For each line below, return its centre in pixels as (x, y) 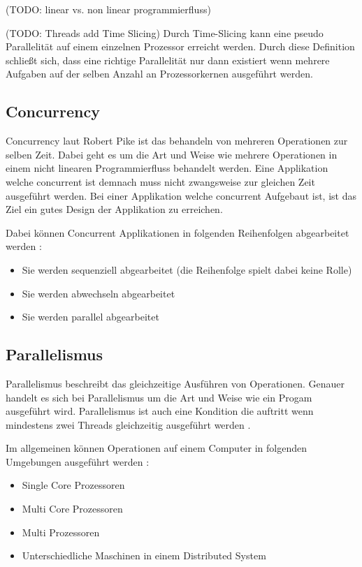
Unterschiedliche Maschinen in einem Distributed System (144, 555)
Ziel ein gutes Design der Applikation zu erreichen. (114, 209)
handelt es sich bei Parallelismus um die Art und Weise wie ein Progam (159, 397)
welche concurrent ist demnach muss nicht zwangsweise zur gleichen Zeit (160, 181)
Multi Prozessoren (61, 532)
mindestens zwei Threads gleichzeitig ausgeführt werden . (128, 424)
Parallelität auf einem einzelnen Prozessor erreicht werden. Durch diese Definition (180, 46)
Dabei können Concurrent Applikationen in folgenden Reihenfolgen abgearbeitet (178, 232)
